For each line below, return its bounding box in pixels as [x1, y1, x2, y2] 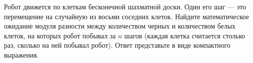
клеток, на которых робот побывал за [4, 30, 116, 40]
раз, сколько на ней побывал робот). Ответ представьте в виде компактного [4, 40, 231, 50]
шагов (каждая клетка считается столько [124, 30, 246, 40]
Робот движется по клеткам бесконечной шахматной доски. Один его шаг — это [4, 1, 247, 11]
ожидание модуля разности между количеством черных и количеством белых [4, 21, 236, 31]
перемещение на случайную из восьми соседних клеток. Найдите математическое [4, 11, 249, 21]
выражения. [4, 49, 39, 60]
